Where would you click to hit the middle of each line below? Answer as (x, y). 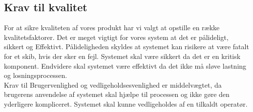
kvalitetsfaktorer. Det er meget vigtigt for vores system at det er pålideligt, (116, 37)
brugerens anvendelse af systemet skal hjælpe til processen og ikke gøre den (117, 94)
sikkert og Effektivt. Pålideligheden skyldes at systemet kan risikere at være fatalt (126, 47)
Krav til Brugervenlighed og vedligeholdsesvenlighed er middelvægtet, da (113, 84)
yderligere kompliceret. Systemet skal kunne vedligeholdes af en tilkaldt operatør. (126, 103)
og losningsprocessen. (36, 75)
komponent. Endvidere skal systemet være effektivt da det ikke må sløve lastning (125, 65)
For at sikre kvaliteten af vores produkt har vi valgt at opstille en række (112, 28)
